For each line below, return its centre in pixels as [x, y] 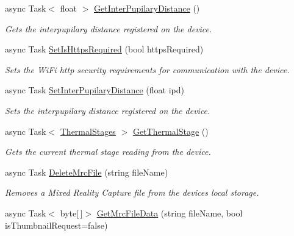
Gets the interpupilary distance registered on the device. [109, 28]
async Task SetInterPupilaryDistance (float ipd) [95, 90]
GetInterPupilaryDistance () [147, 8]
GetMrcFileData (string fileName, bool [170, 213]
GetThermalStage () [170, 131]
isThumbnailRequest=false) [56, 225]
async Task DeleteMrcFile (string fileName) [87, 172]
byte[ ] [71, 213]
